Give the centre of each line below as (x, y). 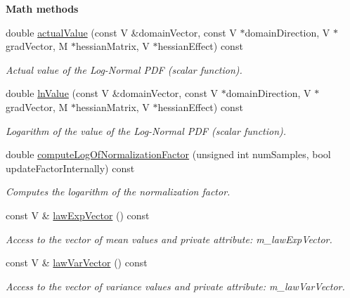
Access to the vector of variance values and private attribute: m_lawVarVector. (175, 286)
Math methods (42, 8)
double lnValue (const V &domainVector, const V (112, 93)
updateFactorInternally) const (70, 168)
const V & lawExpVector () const (78, 215)
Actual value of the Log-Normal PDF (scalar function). (124, 69)
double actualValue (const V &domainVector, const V (121, 32)
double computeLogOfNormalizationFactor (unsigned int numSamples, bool (168, 154)
